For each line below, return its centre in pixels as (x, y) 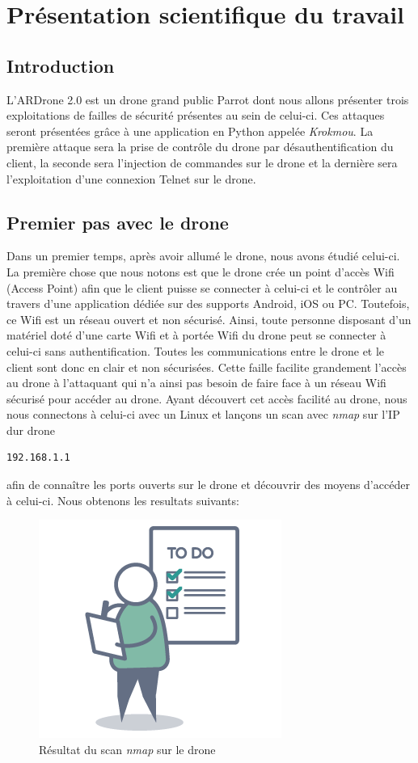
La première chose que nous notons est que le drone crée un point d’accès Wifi (201, 271)
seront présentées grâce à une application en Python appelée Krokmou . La (190, 131)
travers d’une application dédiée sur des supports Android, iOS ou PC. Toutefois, (208, 304)
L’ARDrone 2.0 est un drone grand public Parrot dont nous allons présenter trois (208, 99)
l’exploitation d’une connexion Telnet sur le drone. (131, 178)
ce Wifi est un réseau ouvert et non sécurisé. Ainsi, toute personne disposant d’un (209, 319)
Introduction (61, 65)
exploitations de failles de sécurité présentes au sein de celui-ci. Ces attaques (196, 115)
